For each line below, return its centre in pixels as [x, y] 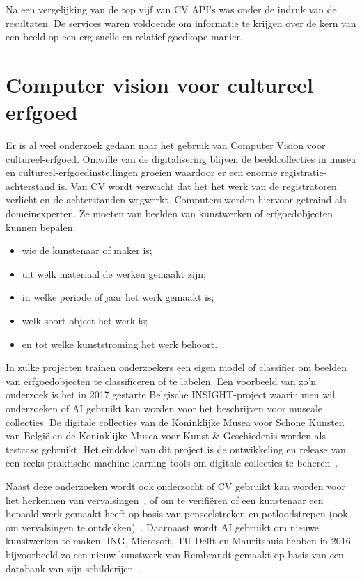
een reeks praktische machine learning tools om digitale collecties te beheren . [172, 463]
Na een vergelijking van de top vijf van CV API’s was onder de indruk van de [171, 9]
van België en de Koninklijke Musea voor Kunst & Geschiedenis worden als [166, 436]
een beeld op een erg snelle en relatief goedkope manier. [124, 37]
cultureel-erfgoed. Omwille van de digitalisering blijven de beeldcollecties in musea [181, 158]
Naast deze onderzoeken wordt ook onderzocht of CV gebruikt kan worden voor [175, 486]
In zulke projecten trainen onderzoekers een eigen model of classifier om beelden [176, 367]
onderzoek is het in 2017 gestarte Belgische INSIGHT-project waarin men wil [171, 394]
